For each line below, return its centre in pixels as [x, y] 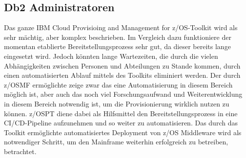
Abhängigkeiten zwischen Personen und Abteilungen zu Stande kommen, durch [122, 65]
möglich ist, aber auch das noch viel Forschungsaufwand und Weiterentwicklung [123, 94]
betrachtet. [20, 151]
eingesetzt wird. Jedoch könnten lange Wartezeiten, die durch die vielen [111, 56]
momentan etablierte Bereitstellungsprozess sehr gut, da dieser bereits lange [117, 46]
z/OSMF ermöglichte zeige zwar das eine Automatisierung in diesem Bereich [118, 84]
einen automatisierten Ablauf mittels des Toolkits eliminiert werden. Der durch [122, 75]
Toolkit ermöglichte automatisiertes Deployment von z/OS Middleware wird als [123, 132]
